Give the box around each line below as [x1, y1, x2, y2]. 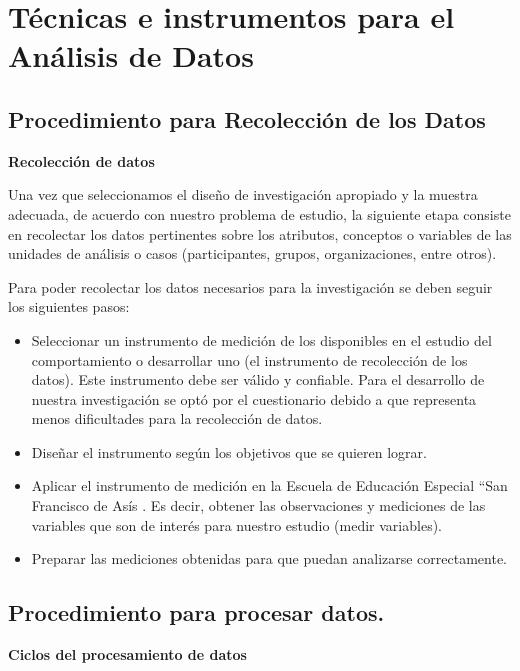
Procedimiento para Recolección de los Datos [8, 103, 486, 134]
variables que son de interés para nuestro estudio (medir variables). [31, 514, 442, 535]
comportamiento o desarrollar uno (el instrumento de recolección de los [31, 349, 468, 370]
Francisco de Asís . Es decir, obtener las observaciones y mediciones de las [31, 495, 486, 516]
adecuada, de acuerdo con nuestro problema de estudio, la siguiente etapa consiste [8, 203, 511, 224]
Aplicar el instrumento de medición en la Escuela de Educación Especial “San [31, 475, 508, 496]
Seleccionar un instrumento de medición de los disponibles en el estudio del [31, 329, 492, 350]
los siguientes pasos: [8, 296, 130, 317]
